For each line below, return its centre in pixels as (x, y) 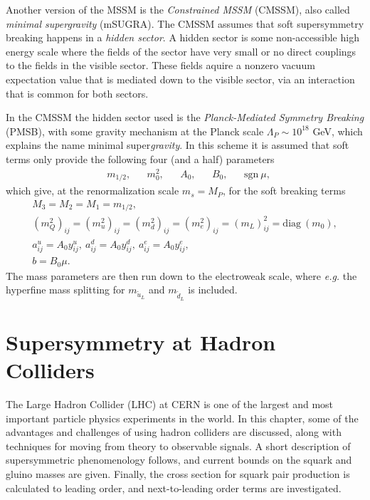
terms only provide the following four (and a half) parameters (140, 158)
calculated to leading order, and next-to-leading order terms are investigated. (174, 488)
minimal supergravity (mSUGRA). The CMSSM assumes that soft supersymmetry (185, 23)
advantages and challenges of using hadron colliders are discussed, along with (174, 432)
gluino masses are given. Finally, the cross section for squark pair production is (178, 473)
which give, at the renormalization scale (92, 191)
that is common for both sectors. (77, 93)
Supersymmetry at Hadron (141, 342)
